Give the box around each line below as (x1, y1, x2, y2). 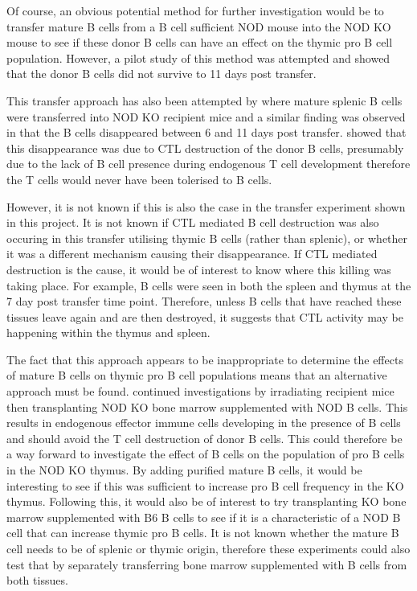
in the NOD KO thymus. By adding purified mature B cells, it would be (6, 462, 362, 478)
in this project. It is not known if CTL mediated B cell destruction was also (6, 214, 379, 231)
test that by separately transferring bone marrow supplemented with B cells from (6, 556, 407, 573)
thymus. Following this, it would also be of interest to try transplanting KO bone (6, 493, 407, 510)
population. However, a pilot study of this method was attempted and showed (6, 49, 390, 66)
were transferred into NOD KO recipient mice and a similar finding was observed (6, 108, 406, 125)
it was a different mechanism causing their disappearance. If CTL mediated (6, 245, 378, 262)
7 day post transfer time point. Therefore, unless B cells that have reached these (6, 293, 402, 310)
